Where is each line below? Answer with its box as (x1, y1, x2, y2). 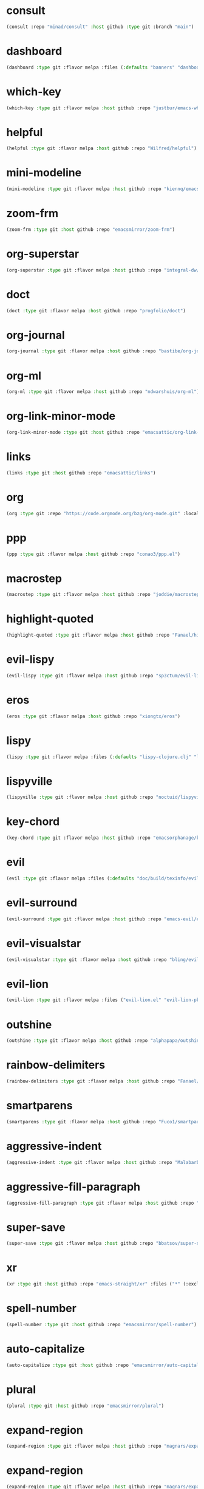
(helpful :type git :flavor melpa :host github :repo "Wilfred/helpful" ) (6, 145, 197, 152)
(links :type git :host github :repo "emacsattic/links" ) (6, 470, 156, 476)
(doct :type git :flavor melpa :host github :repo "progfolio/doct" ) (6, 307, 186, 313)
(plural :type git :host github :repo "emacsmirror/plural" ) (6, 1403, 165, 1409)
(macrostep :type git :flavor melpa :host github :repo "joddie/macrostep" (6, 592, 202, 598)
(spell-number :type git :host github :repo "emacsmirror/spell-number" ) (6, 1321, 197, 1327)
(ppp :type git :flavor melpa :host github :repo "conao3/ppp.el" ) (6, 551, 181, 557)
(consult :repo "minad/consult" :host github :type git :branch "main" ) (6, 24, 194, 30)
